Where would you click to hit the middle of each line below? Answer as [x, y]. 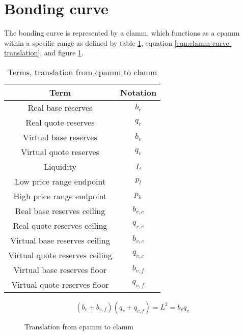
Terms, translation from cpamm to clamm [82, 72]
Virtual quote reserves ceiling [60, 255]
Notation [138, 92]
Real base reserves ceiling [60, 210]
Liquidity [60, 166]
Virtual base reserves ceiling [60, 240]
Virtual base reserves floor [60, 269]
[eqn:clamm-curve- [203, 42]
